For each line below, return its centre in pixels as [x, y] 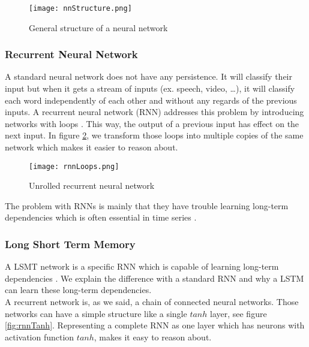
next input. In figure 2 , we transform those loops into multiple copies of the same [154, 135]
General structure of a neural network [98, 27]
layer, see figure [238, 313]
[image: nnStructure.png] [80, 8]
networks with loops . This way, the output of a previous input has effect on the [152, 123]
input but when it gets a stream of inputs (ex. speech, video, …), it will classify [150, 88]
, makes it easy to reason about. [153, 337]
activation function [40, 337]
